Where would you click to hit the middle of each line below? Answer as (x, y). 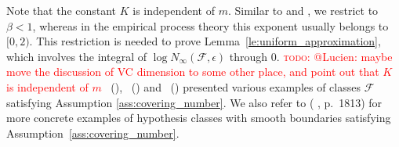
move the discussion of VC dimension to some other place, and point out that (193, 72)
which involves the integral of (77, 56)
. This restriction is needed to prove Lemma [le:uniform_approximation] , (205, 41)
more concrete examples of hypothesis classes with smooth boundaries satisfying (199, 118)
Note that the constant (62, 10)
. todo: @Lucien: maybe (334, 56)
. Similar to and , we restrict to (303, 10)
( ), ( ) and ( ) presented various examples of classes (236, 86)
